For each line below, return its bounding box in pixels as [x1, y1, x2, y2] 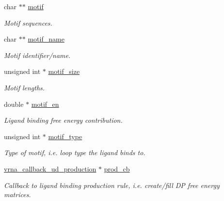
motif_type [48, 131, 82, 141]
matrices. [4, 189, 31, 200]
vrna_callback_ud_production [4, 163, 96, 173]
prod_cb [104, 163, 130, 173]
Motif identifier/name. [4, 50, 71, 60]
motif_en [31, 99, 59, 109]
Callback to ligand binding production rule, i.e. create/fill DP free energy [4, 180, 220, 190]
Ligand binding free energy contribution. [4, 115, 123, 125]
